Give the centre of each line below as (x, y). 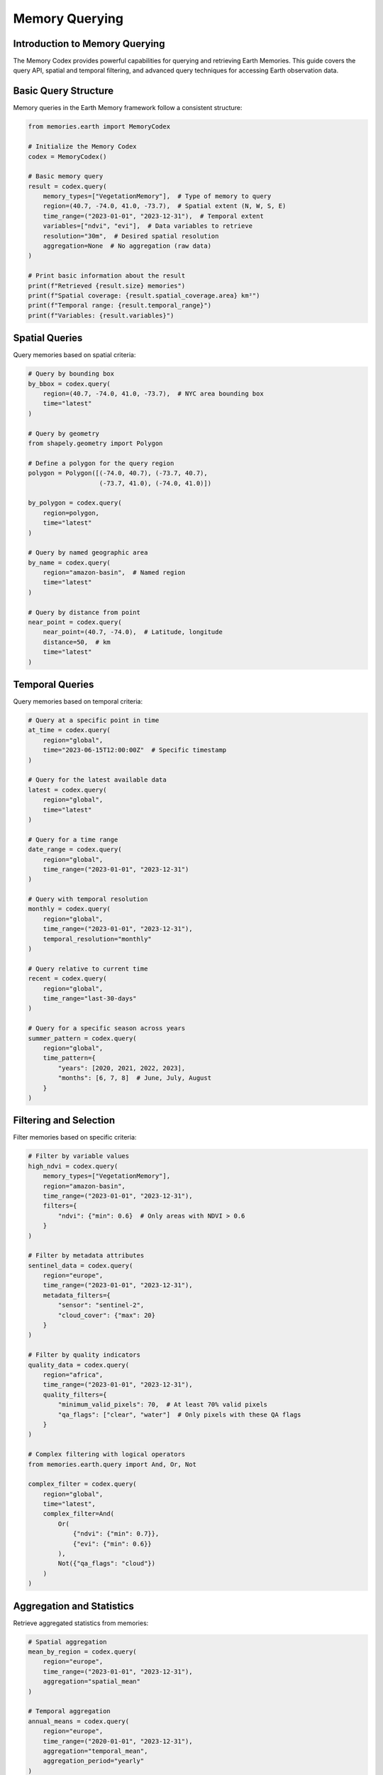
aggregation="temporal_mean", (95, 1751)
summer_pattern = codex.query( (83, 1038)
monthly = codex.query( (70, 909)
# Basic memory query (66, 176)
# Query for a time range (73, 839)
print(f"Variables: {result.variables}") (101, 315)
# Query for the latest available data (97, 780)
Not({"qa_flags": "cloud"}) (107, 1563)
